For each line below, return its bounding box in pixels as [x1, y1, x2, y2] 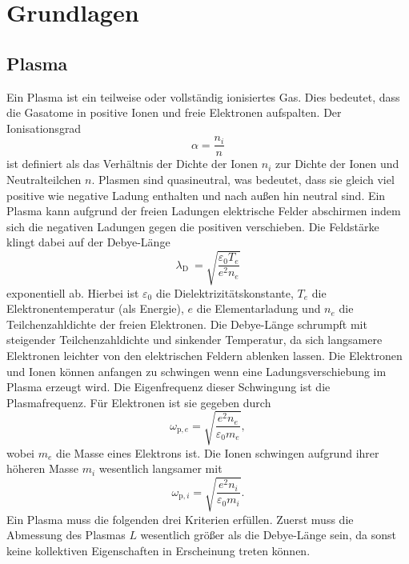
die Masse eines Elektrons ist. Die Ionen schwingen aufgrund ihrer [55, 444, 379, 461]
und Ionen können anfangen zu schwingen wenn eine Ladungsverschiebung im [6, 362, 387, 379]
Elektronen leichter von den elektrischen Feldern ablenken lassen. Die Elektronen [6, 346, 403, 363]
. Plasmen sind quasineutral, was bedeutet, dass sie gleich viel [91, 171, 395, 188]
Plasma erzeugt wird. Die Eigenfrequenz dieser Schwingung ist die [6, 378, 331, 395]
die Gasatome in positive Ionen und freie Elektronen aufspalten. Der [6, 104, 342, 121]
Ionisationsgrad [6, 119, 82, 136]
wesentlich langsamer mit [98, 460, 223, 477]
